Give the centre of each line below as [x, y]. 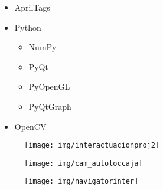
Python [28, 27]
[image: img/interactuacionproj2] [92, 145]
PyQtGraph [50, 106]
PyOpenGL [49, 86]
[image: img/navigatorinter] [81, 181]
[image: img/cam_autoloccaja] [84, 163]
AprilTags [32, 7]
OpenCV [30, 126]
